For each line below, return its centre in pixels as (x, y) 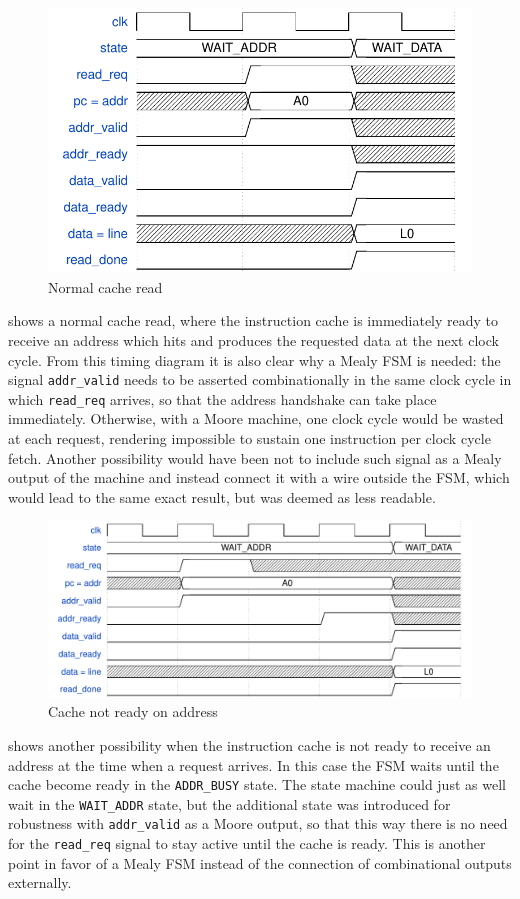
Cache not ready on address (133, 711)
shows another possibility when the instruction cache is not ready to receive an (249, 744)
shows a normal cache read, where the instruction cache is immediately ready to (253, 320)
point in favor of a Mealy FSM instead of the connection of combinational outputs (260, 862)
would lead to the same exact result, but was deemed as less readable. (222, 496)
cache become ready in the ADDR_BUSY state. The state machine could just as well (257, 784)
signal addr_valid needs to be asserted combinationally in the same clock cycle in (260, 379)
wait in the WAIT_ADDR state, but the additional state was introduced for (229, 803)
